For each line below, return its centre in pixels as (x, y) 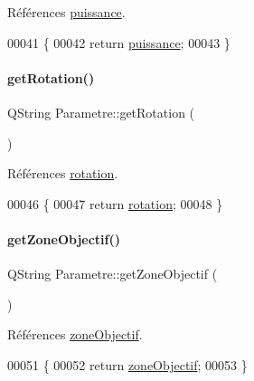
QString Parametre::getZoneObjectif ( (113, 274)
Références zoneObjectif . (75, 334)
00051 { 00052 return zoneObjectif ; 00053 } (127, 364)
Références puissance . (66, 12)
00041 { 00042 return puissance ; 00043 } (119, 42)
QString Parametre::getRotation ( (101, 112)
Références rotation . (63, 173)
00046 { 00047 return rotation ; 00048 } (115, 203)
